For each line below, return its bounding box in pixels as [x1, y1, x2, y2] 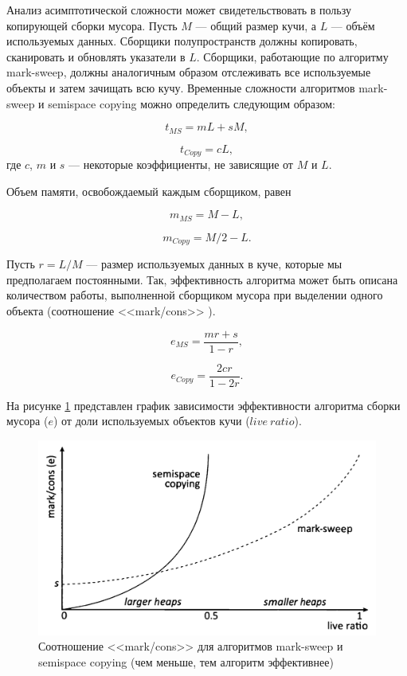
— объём [331, 17, 375, 33]
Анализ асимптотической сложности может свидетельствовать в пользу [6, 2, 351, 18]
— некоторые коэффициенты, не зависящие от [68, 156, 293, 173]
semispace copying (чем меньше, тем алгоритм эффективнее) [38, 653, 334, 670]
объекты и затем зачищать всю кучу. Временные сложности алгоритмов [6, 79, 355, 96]
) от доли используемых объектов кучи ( [53, 412, 250, 429]
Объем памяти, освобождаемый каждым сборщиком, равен [6, 182, 292, 199]
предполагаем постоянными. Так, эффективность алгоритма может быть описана [6, 271, 398, 287]
